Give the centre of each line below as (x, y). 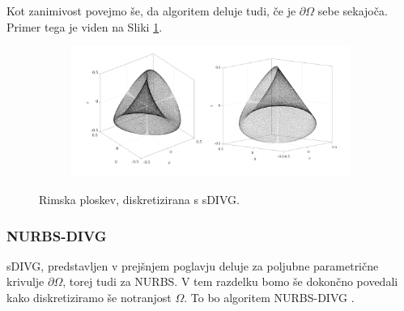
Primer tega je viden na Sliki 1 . (85, 26)
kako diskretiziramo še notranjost (89, 298)
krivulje (26, 281)
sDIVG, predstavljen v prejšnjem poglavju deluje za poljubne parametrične (193, 265)
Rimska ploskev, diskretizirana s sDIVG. (139, 200)
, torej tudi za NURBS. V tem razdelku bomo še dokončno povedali (230, 281)
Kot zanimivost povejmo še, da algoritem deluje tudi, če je (151, 11)
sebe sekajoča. (353, 11)
